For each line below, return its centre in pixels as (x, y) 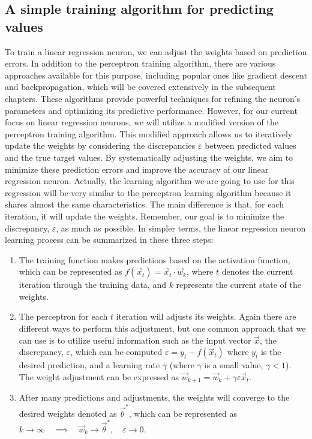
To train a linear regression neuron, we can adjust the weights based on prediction (156, 51)
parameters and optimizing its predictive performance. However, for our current (151, 110)
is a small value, (234, 365)
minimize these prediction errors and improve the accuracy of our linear (137, 169)
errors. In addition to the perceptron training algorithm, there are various (140, 63)
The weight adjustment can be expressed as (99, 376)
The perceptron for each (63, 316)
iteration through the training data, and (92, 285)
